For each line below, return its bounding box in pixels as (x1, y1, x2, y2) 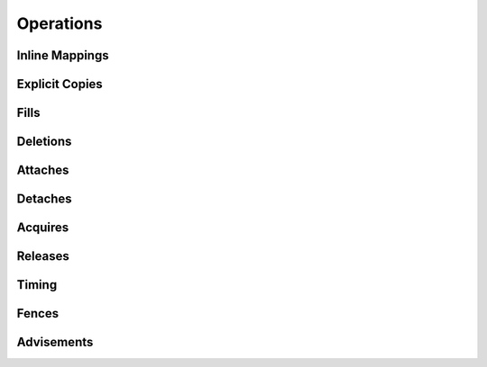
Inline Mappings (16, 48, 109, 63)
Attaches (16, 163, 69, 178)
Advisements (16, 335, 94, 350)
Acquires (16, 220, 69, 236)
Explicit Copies (16, 76, 103, 92)
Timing (16, 277, 58, 292)
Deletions (16, 134, 72, 149)
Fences (16, 306, 59, 321)
